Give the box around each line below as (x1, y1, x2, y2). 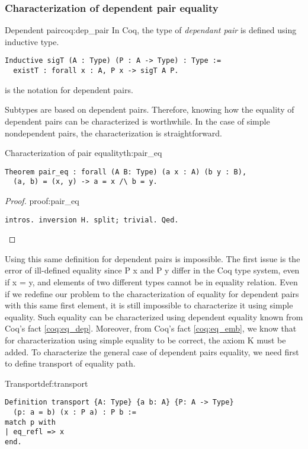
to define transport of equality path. (5, 357, 136, 370)
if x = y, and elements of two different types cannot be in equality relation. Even (5, 276, 298, 288)
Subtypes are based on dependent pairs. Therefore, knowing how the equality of (5, 103, 294, 116)
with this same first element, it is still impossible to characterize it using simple (5, 299, 293, 311)
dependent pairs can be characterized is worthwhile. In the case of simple (5, 114, 270, 127)
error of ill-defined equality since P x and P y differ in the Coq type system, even (5, 264, 300, 276)
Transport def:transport (5, 377, 88, 389)
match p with (5, 418, 56, 426)
